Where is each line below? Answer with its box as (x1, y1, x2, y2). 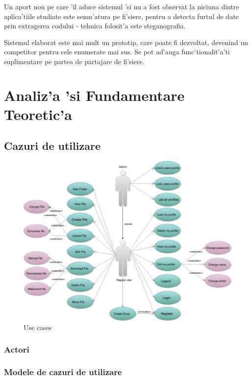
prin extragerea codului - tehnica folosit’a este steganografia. (4, 21, 186, 31)
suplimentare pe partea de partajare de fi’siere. (4, 56, 145, 66)
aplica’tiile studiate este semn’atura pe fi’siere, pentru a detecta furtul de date (4, 11, 239, 21)
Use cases (24, 322, 52, 332)
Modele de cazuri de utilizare (4, 365, 122, 378)
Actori (4, 343, 29, 355)
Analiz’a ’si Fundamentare (4, 85, 185, 105)
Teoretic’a (4, 104, 72, 124)
